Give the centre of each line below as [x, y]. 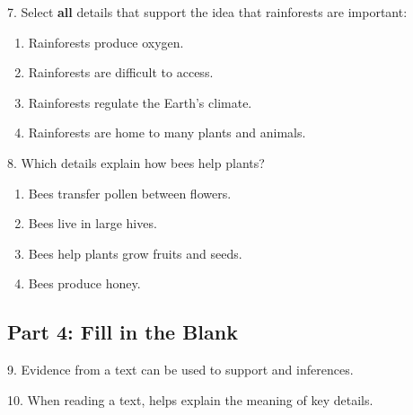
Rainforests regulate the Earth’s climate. [140, 102]
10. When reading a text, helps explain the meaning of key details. [190, 399]
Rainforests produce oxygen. [106, 42]
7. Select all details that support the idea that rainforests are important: [207, 12]
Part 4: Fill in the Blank [123, 332]
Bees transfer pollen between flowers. [130, 193]
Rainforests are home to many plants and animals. [167, 132]
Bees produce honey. [84, 283]
